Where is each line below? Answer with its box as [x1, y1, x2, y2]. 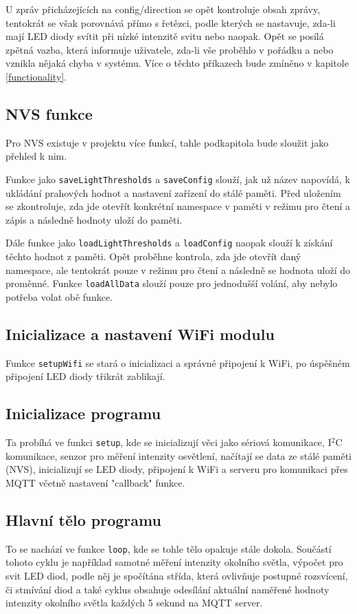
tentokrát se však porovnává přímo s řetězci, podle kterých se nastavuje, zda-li [5, 15, 336, 30]
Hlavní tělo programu [5, 509, 161, 530]
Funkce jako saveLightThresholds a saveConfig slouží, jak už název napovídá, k [5, 171, 350, 186]
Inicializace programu [5, 403, 161, 424]
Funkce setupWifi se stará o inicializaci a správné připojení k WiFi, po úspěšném [5, 355, 350, 370]
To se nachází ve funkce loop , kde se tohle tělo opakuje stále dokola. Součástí [5, 541, 332, 555]
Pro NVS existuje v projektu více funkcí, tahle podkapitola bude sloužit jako [5, 135, 329, 149]
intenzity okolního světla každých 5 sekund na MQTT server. [5, 595, 263, 610]
